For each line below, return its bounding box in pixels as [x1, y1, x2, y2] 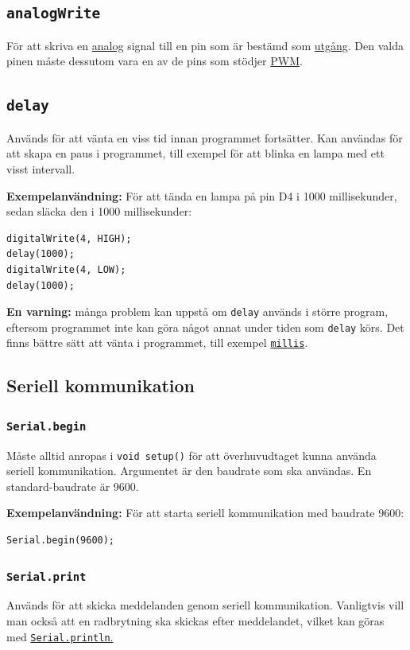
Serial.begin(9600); [6, 535, 115, 547]
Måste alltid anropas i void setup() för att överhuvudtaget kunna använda [6, 446, 377, 463]
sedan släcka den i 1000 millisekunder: [6, 203, 192, 220]
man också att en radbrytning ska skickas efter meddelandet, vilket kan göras [6, 613, 385, 629]
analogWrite [6, 5, 101, 22]
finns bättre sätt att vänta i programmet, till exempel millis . [6, 334, 308, 351]
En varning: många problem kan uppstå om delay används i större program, [6, 303, 389, 320]
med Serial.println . [6, 628, 114, 644]
